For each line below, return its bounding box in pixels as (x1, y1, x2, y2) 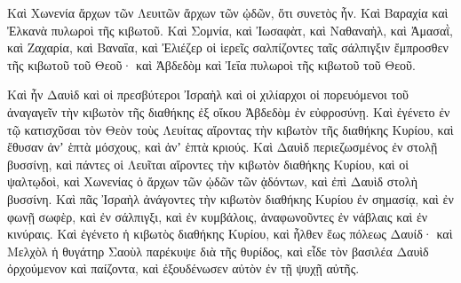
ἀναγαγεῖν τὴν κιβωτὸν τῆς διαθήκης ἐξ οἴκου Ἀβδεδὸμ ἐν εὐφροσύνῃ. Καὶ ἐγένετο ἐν (7, 102, 450, 121)
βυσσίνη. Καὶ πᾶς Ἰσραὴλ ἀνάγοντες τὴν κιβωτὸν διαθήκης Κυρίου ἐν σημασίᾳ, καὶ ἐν (7, 189, 454, 208)
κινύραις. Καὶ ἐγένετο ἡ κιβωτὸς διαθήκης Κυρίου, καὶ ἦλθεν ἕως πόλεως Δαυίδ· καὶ (7, 224, 453, 243)
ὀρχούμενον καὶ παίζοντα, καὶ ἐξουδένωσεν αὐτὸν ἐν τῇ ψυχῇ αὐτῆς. (7, 259, 360, 278)
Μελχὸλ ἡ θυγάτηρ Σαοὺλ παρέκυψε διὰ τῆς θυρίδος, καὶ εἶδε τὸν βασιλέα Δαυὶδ (7, 241, 429, 260)
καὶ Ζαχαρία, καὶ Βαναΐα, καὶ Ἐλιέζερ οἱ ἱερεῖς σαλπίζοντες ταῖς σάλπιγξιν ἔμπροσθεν (7, 38, 449, 57)
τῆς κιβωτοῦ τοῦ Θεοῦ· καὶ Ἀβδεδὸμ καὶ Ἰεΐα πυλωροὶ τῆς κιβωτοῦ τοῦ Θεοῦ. (7, 55, 416, 74)
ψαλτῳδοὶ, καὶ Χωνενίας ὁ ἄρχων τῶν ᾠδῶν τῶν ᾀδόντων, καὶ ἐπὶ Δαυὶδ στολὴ (7, 172, 417, 191)
